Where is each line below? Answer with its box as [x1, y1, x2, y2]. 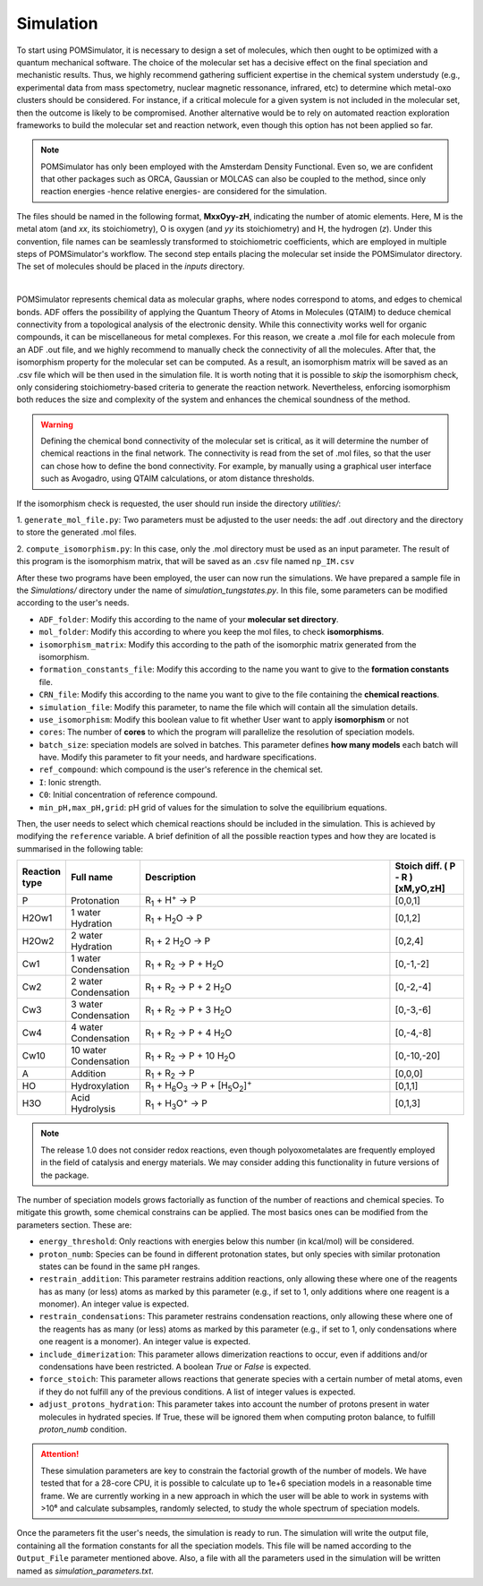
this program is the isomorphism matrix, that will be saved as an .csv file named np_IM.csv [16, 556, 355, 567]
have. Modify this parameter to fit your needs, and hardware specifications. [38, 752, 318, 763]
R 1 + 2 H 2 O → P [144, 934, 211, 949]
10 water [70, 1044, 107, 1057]
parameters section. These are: [16, 1219, 132, 1230]
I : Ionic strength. [38, 776, 102, 787]
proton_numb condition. [38, 1424, 127, 1435]
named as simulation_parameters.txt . [16, 1565, 154, 1576]
